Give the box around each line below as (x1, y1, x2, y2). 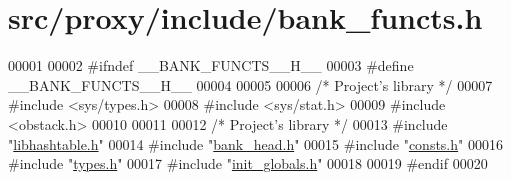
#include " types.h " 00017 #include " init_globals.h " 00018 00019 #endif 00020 (8, 153, 488, 174)
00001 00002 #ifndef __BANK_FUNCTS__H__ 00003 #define (8, 55, 414, 76)
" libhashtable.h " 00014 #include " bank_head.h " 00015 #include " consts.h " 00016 (8, 133, 503, 154)
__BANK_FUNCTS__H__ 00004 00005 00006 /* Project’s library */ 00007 (8, 74, 493, 95)
